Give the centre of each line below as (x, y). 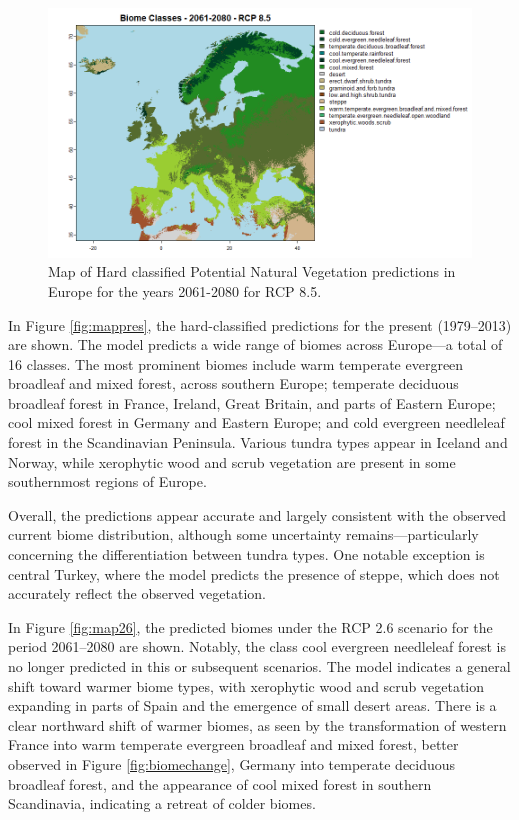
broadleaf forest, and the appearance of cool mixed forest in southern (220, 783)
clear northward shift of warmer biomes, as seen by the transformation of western (257, 724)
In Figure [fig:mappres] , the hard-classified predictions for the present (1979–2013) (260, 324)
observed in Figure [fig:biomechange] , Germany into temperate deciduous (232, 763)
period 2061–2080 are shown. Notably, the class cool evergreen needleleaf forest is (257, 646)
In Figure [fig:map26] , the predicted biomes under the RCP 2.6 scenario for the (250, 626)
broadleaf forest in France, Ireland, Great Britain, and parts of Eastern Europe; (252, 402)
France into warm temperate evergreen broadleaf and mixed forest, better (233, 744)
